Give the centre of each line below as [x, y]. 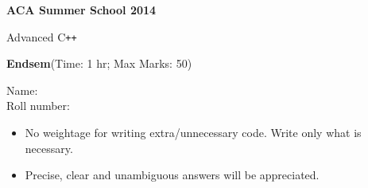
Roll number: [38, 106]
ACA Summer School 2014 [81, 10]
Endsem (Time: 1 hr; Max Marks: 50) [99, 63]
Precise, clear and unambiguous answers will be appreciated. [172, 175]
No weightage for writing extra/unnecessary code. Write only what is [193, 133]
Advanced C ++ [42, 36]
